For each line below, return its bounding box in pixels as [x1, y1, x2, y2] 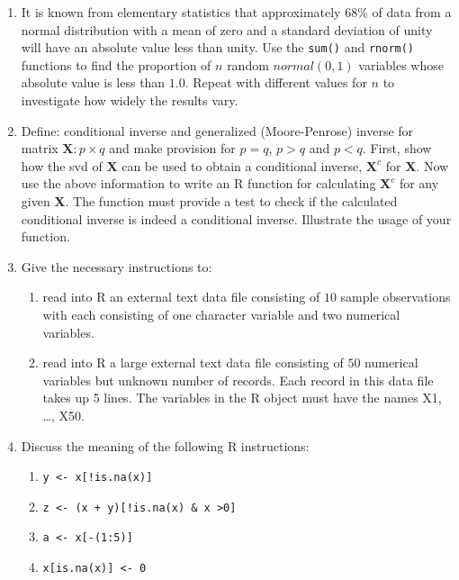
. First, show [362, 139, 432, 158]
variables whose [358, 55, 444, 74]
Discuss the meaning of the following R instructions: [21, 436, 310, 455]
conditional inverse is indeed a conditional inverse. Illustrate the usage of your [21, 209, 452, 228]
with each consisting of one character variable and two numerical [42, 304, 400, 323]
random [227, 55, 269, 74]
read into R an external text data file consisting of [42, 287, 320, 306]
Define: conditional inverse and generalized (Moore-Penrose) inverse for [21, 121, 414, 140]
